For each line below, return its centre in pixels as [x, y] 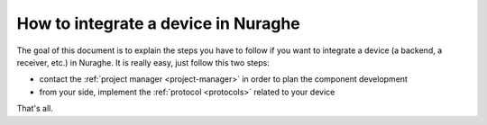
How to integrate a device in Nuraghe [159, 23]
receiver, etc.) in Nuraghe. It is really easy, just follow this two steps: [143, 62]
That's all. [35, 109]
